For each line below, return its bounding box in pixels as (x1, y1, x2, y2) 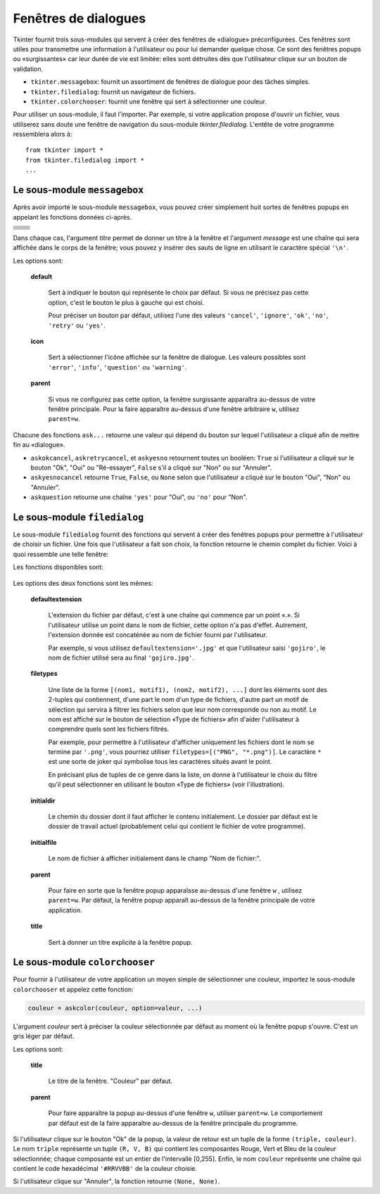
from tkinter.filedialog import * (25, 156, 144, 164)
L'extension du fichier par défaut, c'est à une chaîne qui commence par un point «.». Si (48, 611, 300, 620)
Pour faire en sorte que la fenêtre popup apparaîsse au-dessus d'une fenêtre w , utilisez (48, 886, 303, 894)
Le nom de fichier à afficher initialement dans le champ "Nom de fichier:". (48, 854, 262, 862)
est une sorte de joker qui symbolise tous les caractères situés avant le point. (48, 758, 272, 766)
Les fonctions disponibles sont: (13, 563, 103, 572)
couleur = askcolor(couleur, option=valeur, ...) (27, 1004, 203, 1012)
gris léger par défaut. (13, 1032, 75, 1041)
